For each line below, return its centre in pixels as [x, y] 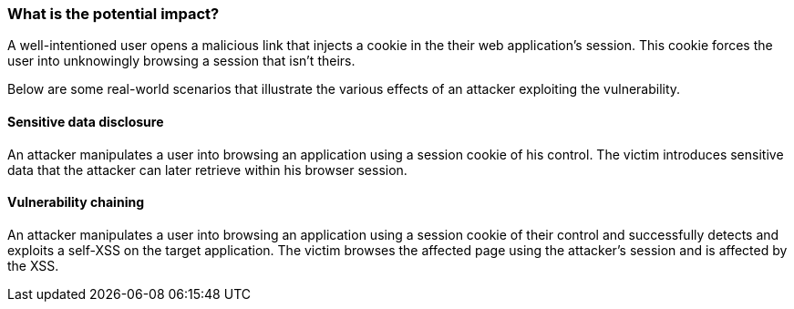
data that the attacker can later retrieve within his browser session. [207, 170]
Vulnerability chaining [76, 202]
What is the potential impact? [113, 14]
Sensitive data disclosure [86, 121]
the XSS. [33, 265]
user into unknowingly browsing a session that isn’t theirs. [181, 61]
